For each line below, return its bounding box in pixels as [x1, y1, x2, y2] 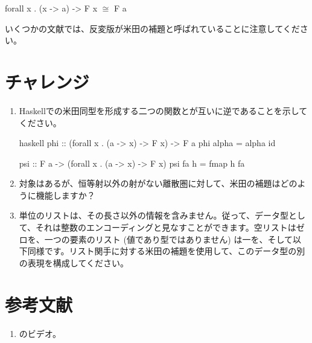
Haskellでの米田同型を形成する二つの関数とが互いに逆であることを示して [19, 104, 308, 117]
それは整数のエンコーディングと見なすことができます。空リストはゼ [36, 221, 305, 234]
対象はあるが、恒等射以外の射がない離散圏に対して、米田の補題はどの [19, 177, 298, 190]
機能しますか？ [36, 188, 95, 201]
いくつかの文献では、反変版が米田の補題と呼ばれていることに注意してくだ [5, 22, 300, 34]
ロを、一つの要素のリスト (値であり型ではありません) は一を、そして [19, 232, 293, 245]
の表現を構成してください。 [19, 256, 129, 269]
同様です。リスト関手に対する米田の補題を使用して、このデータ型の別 [27, 245, 305, 257]
